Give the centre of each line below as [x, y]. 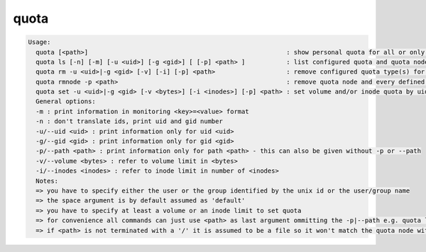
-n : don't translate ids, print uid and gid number [129, 121]
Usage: [39, 42]
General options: [66, 102]
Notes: [47, 181]
